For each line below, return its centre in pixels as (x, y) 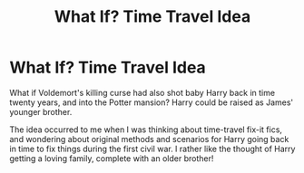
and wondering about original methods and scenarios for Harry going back (149, 139)
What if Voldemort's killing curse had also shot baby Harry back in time (142, 92)
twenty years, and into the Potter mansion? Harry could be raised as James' (152, 102)
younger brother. (41, 111)
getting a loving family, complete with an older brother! (112, 158)
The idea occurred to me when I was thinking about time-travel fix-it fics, (146, 130)
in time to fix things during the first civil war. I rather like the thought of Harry (152, 149)
